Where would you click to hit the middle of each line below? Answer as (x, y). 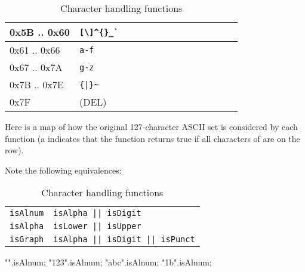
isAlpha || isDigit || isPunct (124, 239)
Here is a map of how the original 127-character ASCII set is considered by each (151, 126)
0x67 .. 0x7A (36, 67)
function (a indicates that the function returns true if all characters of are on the (152, 138)
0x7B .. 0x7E (37, 84)
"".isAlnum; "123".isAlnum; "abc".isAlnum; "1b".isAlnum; (108, 262)
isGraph (27, 239)
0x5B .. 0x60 (40, 32)
